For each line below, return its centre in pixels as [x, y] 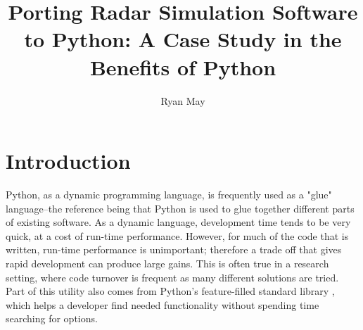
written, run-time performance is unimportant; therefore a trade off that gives [174, 249]
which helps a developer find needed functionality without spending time [163, 304]
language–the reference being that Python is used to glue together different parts [180, 208]
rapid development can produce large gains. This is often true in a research [167, 263]
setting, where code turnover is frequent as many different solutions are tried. [172, 277]
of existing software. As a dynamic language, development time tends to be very [178, 222]
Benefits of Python [183, 66]
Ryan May [183, 100]
